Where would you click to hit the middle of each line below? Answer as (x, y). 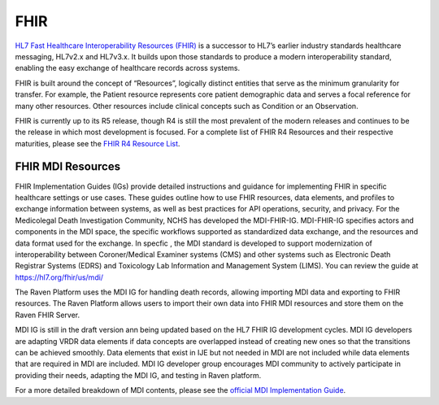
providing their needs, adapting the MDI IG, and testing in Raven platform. (138, 375)
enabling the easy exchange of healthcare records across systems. (128, 68)
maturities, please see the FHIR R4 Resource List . (98, 143)
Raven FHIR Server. (48, 315)
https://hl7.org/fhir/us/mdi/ (59, 277)
